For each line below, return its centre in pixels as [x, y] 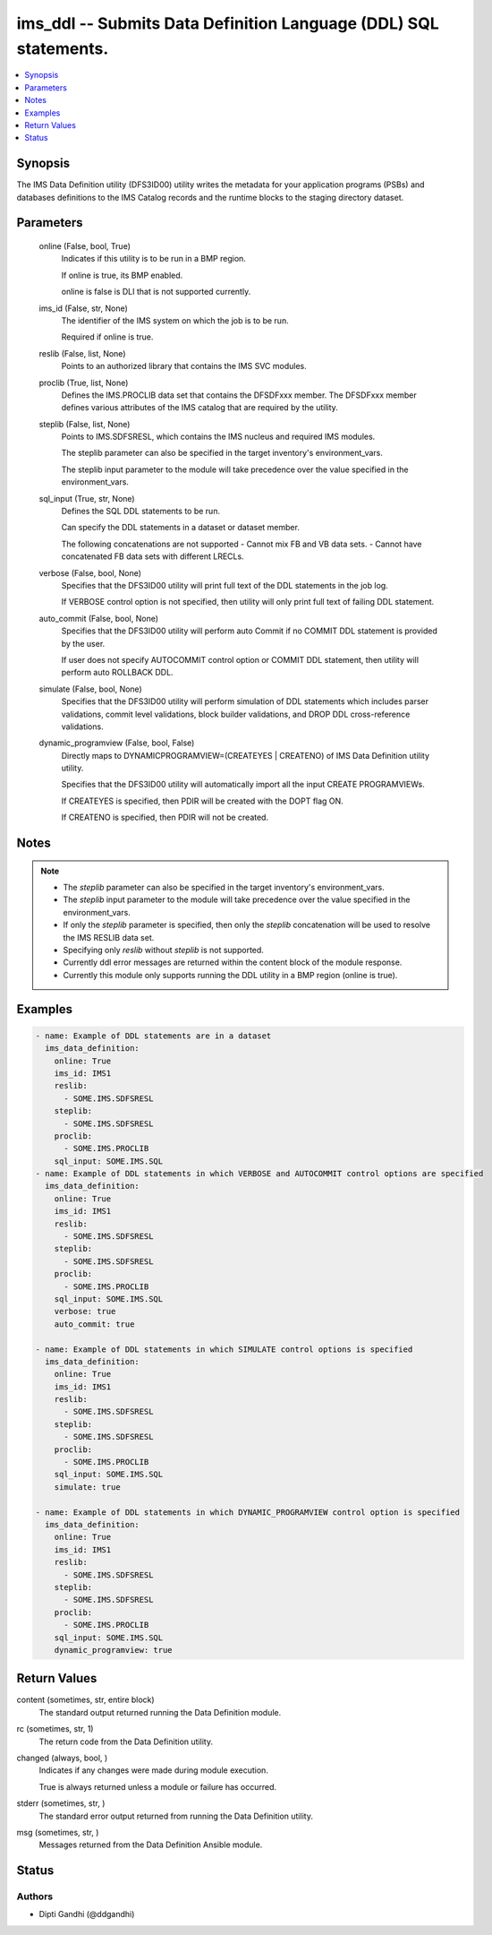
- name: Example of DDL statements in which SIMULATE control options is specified [224, 1349]
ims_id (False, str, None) [84, 308]
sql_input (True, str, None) [87, 498]
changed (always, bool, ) [62, 1758]
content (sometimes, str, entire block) [86, 1700]
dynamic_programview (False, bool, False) [117, 743]
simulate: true [87, 1487]
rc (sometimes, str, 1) [55, 1729]
